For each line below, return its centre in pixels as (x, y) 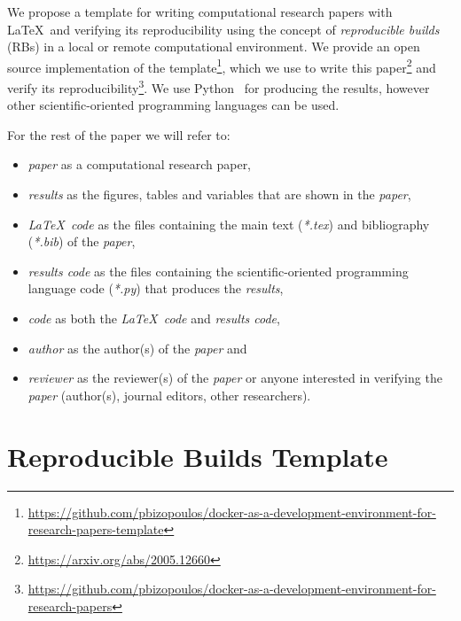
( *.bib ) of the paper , (82, 241)
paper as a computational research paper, (140, 164)
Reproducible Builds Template (198, 456)
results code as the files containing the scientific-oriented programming (218, 271)
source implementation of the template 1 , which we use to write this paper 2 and (222, 66)
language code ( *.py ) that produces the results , (156, 288)
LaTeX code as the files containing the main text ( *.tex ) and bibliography (229, 224)
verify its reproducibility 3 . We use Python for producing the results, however (219, 86)
